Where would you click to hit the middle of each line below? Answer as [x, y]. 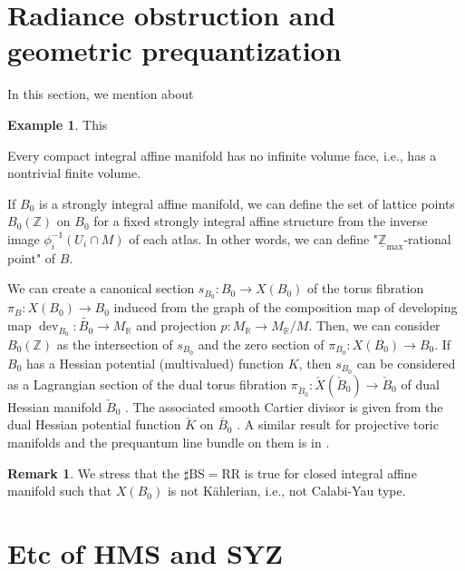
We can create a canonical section [101, 288]
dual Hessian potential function [94, 424]
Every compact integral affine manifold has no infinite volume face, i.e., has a [222, 155]
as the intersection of [115, 345]
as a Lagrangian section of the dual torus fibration [147, 384]
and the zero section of [261, 345]
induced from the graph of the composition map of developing [286, 307]
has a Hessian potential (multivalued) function [155, 363]
